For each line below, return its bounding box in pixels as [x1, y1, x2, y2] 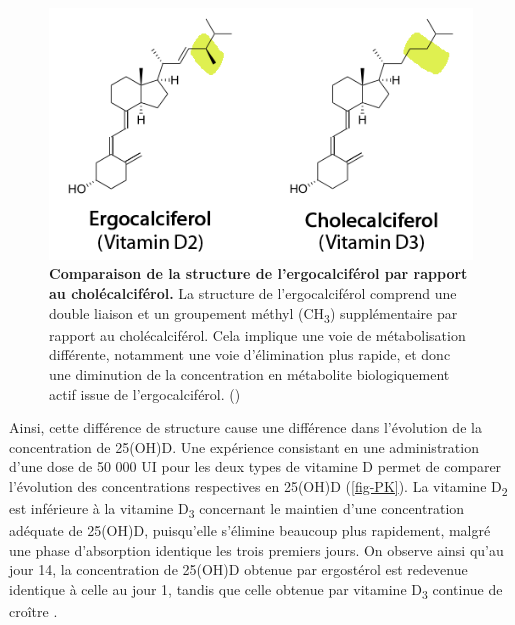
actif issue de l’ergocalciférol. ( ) [49, 383, 241, 404]
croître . [9, 601, 58, 622]
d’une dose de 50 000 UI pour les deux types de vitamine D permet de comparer [9, 456, 502, 477]
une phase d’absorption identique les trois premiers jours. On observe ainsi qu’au [9, 539, 504, 560]
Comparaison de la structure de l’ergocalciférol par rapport [49, 263, 468, 284]
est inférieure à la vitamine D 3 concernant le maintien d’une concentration [9, 498, 465, 521]
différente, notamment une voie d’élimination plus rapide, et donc [49, 344, 451, 365]
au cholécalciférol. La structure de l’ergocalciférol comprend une [49, 283, 457, 304]
